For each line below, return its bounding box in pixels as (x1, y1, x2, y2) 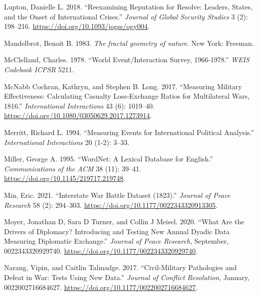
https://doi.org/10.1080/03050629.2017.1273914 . (4, 110, 152, 121)
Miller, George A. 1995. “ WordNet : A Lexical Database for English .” (4, 153, 213, 164)
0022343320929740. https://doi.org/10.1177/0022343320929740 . (4, 245, 198, 256)
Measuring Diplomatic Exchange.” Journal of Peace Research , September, (4, 236, 229, 246)
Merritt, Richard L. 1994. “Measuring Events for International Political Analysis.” (4, 127, 255, 137)
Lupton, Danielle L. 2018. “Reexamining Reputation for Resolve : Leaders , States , (4, 1, 253, 11)
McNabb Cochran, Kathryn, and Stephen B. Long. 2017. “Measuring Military (4, 81, 242, 91)
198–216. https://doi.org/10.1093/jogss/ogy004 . (4, 21, 150, 31)
